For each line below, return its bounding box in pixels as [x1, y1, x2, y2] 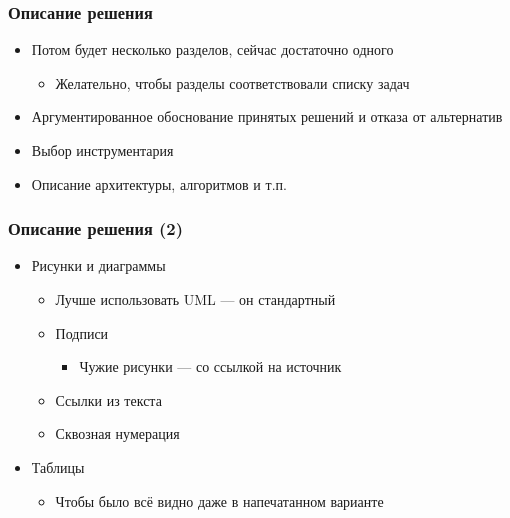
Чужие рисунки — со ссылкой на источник [79, 356, 342, 377]
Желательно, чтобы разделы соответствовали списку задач [55, 72, 410, 93]
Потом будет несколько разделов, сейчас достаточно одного [31, 39, 394, 60]
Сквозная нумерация [55, 423, 180, 444]
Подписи [55, 322, 109, 343]
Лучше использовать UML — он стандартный [55, 289, 336, 309]
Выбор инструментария [31, 140, 174, 160]
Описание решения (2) [8, 216, 184, 241]
